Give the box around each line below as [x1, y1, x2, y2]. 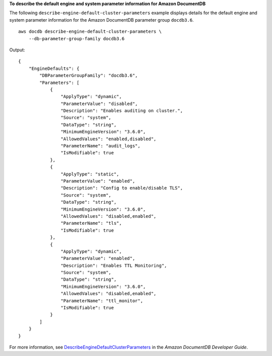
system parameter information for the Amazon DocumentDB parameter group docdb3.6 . [9, 17, 194, 23]
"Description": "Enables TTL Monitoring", [60, 262, 167, 269]
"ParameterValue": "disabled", [60, 101, 138, 107]
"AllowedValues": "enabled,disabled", [60, 136, 157, 142]
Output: [9, 47, 25, 53]
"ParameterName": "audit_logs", [60, 143, 141, 149]
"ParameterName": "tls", [60, 220, 122, 226]
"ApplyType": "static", [60, 171, 119, 177]
